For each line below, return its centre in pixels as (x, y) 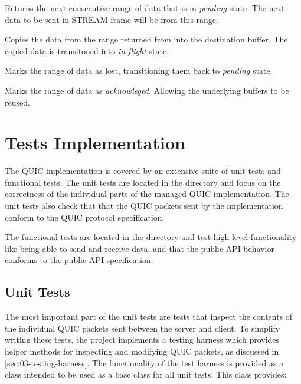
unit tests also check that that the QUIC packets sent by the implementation (144, 206)
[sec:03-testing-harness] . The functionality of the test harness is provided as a (144, 362)
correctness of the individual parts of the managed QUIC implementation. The (147, 194)
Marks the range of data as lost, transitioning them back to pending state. (139, 70)
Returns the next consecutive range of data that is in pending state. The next (145, 8)
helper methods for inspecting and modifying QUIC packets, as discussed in (142, 351)
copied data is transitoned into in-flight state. (87, 50)
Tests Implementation (95, 142)
